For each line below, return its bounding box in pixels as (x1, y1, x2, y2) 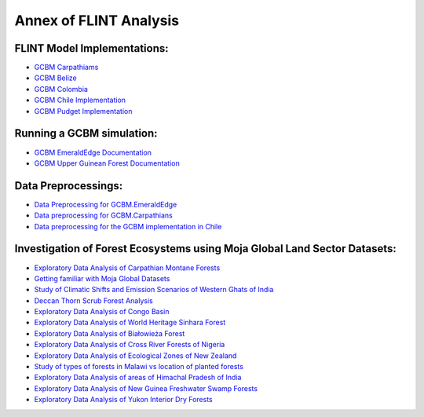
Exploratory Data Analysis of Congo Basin (34, 307, 170, 316)
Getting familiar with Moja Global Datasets (34, 273, 170, 283)
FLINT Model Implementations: (14, 42, 169, 55)
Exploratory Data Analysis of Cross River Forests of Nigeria (34, 340, 225, 349)
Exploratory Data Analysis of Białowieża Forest (34, 328, 185, 338)
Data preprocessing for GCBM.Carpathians (34, 210, 173, 220)
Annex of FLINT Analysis (14, 12, 180, 29)
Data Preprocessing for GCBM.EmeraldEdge (34, 199, 177, 209)
